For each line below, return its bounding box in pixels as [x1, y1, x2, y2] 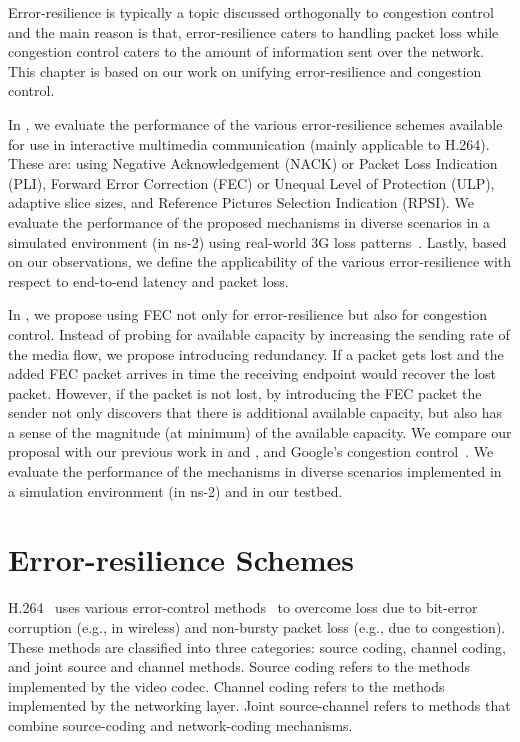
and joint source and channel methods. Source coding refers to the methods [8, 656, 471, 677]
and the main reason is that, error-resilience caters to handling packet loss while [8, 21, 499, 42]
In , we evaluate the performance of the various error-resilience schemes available [8, 113, 503, 134]
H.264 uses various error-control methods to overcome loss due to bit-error [8, 597, 478, 618]
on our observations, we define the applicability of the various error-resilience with [8, 251, 512, 272]
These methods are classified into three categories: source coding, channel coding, [8, 636, 506, 657]
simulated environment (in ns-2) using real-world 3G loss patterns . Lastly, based [8, 231, 507, 252]
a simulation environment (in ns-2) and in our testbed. [8, 480, 343, 501]
